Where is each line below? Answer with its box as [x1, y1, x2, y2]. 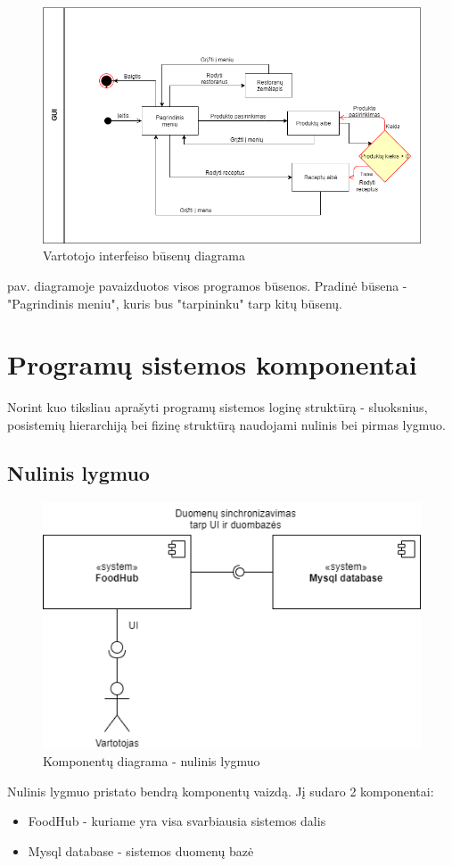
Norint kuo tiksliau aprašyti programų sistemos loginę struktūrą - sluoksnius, [7, 398, 428, 417]
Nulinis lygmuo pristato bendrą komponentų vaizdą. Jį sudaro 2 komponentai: [7, 781, 434, 800]
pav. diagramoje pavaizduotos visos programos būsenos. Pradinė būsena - [7, 276, 407, 294]
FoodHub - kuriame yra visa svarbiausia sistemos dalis [28, 812, 326, 830]
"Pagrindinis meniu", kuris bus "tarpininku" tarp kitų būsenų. [7, 293, 342, 312]
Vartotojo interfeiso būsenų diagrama [43, 246, 246, 265]
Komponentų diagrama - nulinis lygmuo [43, 752, 260, 771]
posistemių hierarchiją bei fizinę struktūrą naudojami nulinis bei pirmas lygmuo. [7, 415, 446, 433]
